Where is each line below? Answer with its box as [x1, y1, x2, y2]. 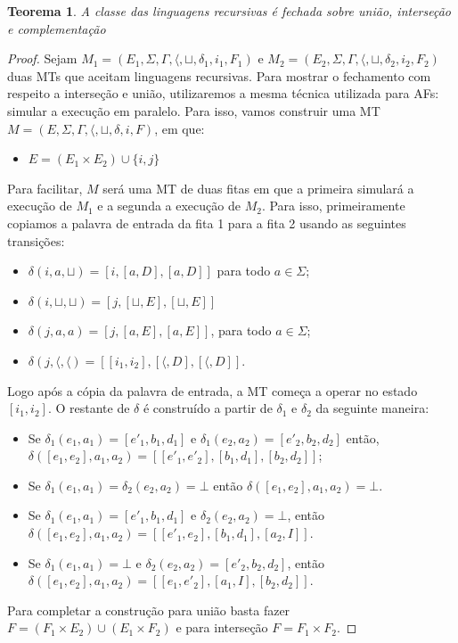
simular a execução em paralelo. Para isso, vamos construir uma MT [7, 101, 380, 120]
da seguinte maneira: [315, 399, 429, 417]
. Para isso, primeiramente [261, 196, 405, 215]
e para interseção [176, 618, 268, 637]
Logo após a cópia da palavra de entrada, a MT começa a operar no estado [7, 381, 418, 400]
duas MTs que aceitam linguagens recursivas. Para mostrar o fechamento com [7, 66, 431, 85]
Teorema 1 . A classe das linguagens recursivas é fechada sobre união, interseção [7, 2, 452, 20]
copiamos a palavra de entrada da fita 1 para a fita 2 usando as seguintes [7, 213, 406, 232]
